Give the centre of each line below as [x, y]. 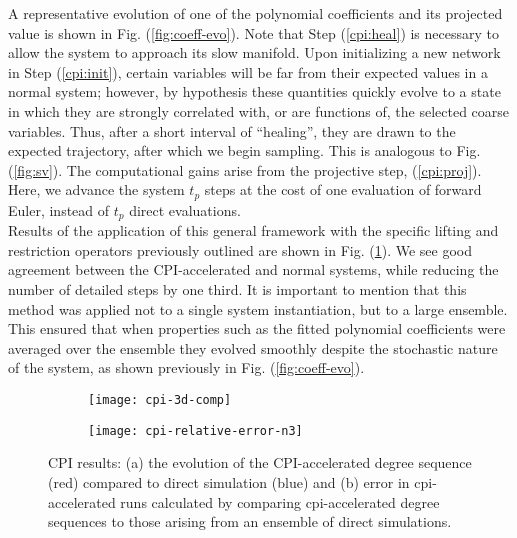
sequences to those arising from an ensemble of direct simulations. [250, 521]
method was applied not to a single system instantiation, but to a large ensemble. [258, 308]
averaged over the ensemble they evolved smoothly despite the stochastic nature [253, 347]
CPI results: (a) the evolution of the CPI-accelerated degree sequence [260, 462]
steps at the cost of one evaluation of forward [343, 189]
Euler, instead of [59, 209]
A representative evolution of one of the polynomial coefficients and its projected [255, 13]
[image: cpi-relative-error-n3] [195, 430]
